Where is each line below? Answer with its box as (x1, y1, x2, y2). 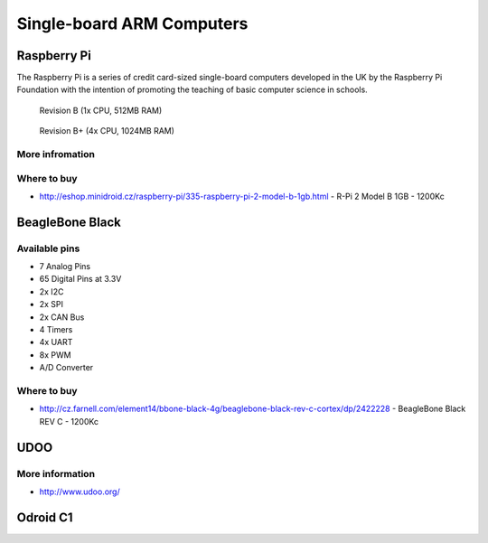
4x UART (39, 337, 73, 348)
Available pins (16, 242, 80, 255)
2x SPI (39, 299, 63, 310)
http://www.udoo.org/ (39, 486, 121, 497)
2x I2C (39, 286, 64, 297)
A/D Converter (39, 362, 94, 373)
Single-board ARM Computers (16, 14, 249, 33)
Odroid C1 (16, 510, 73, 525)
